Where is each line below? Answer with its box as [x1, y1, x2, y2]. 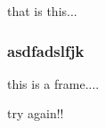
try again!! [7, 104, 64, 123]
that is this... [7, 2, 77, 20]
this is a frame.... [7, 74, 100, 92]
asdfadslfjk [7, 39, 85, 61]
